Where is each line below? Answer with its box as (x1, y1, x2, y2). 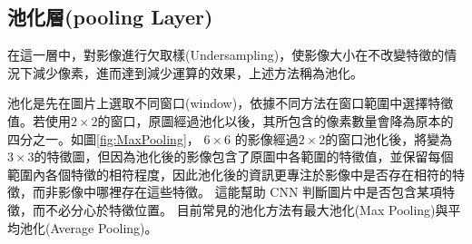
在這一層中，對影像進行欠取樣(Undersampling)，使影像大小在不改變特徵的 (7, 45, 445, 64)
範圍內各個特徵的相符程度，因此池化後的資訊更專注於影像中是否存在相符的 (7, 164, 452, 183)
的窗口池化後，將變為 (325, 129, 453, 148)
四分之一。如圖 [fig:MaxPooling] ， (7, 129, 200, 148)
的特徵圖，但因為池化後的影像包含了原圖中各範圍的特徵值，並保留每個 (34, 147, 454, 166)
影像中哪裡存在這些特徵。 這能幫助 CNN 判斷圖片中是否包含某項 (57, 182, 443, 201)
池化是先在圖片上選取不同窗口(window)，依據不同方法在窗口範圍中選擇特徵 (7, 93, 454, 112)
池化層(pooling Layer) (7, 3, 213, 31)
